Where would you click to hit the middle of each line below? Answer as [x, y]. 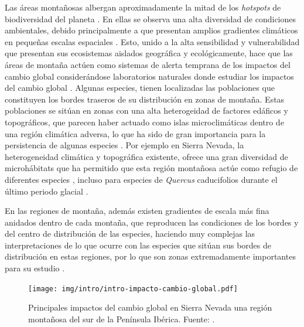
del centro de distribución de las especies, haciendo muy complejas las [130, 234]
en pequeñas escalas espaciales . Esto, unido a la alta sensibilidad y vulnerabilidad [152, 41]
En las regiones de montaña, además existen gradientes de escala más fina [137, 211]
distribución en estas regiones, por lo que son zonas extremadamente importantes [150, 256]
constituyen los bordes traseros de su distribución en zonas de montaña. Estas [145, 99]
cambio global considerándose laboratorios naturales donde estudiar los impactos [149, 76]
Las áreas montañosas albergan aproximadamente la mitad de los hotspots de [143, 7]
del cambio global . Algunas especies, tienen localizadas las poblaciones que [140, 88]
